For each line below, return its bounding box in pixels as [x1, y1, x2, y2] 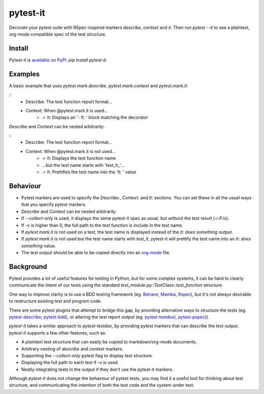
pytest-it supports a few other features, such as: [9, 330, 107, 336]
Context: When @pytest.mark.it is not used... [25, 148, 116, 154]
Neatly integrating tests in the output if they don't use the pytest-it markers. [21, 366, 174, 372]
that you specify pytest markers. [21, 202, 87, 208]
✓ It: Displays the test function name [42, 155, 116, 161]
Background [9, 263, 47, 271]
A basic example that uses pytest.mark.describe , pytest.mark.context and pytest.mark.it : [9, 82, 188, 88]
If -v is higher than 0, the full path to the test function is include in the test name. [21, 222, 183, 228]
